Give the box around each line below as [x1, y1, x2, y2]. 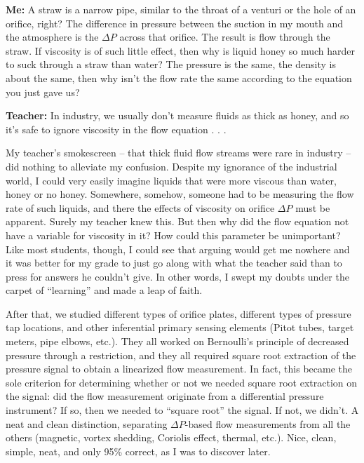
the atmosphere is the [6, 29, 99, 44]
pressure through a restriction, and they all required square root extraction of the [6, 347, 356, 362]
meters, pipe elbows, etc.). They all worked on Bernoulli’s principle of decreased [6, 334, 349, 349]
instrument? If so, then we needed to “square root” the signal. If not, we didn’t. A [6, 403, 359, 417]
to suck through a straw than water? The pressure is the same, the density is [6, 57, 336, 72]
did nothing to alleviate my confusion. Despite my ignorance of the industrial [6, 159, 337, 173]
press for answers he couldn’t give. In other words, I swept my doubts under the [6, 269, 349, 283]
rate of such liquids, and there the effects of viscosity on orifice [6, 200, 275, 215]
